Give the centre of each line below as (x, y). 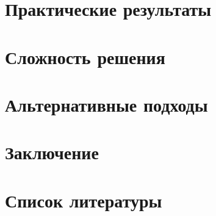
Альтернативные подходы (106, 104)
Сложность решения (85, 56)
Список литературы (84, 200)
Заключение (52, 152)
